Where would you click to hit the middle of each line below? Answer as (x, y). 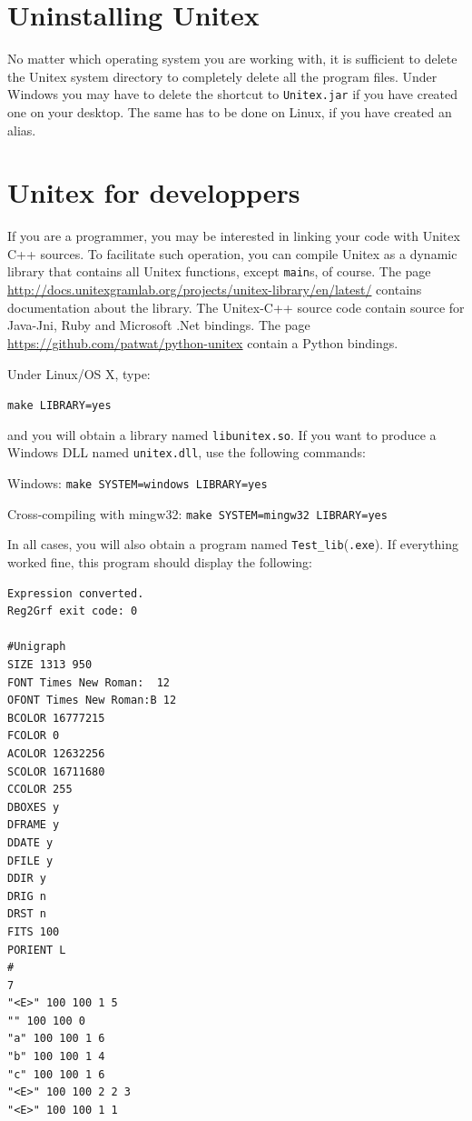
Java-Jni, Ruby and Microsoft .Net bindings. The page (159, 325)
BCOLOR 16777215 (56, 718)
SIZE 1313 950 (50, 665)
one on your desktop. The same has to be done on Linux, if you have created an (230, 111)
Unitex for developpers (154, 192)
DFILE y (30, 861)
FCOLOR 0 (34, 736)
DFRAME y (34, 825)
